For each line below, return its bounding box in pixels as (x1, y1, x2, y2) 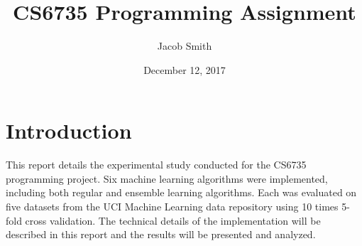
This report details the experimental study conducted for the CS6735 (6, 157, 307, 172)
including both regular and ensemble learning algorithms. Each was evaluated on (6, 185, 357, 200)
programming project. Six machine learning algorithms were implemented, (6, 171, 328, 186)
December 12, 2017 (143, 62, 226, 77)
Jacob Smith (157, 38, 212, 53)
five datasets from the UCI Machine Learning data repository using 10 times (6, 199, 339, 214)
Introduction (6, 116, 132, 145)
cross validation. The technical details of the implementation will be (25, 213, 321, 228)
